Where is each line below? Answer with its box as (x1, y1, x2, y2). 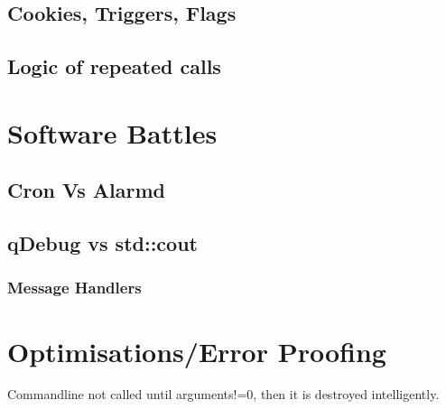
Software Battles (7, 114, 218, 151)
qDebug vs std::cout (7, 229, 198, 257)
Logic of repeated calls (7, 52, 221, 80)
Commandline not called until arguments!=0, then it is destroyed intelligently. (7, 385, 440, 404)
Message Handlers (7, 276, 142, 299)
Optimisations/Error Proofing (7, 332, 386, 369)
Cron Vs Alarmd (7, 176, 165, 204)
